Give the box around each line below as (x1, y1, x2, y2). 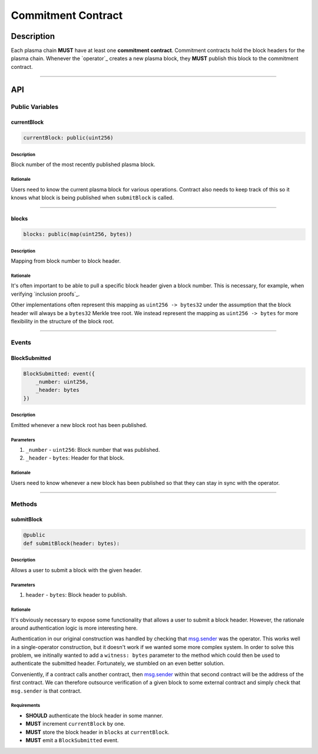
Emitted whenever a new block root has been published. (11, 421, 147, 428)
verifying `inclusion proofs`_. (11, 290, 80, 297)
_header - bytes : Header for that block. (25, 454, 125, 462)
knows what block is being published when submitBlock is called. (11, 194, 174, 201)
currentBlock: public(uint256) (23, 134, 114, 141)
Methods (11, 500, 38, 508)
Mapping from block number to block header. (11, 257, 121, 264)
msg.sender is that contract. (11, 687, 82, 695)
